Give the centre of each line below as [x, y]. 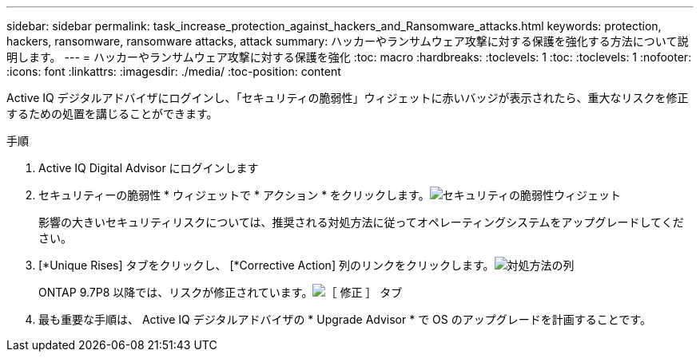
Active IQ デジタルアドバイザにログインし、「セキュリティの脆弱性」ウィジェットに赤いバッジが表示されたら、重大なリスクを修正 [348, 98]
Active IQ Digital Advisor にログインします [149, 168]
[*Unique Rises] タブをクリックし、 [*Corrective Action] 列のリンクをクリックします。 [266, 265]
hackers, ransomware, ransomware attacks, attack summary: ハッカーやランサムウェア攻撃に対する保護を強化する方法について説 [348, 41]
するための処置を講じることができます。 [112, 114]
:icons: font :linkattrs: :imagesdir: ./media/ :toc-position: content [174, 71]
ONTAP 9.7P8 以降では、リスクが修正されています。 [176, 292]
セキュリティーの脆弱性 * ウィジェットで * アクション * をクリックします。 [234, 195]
